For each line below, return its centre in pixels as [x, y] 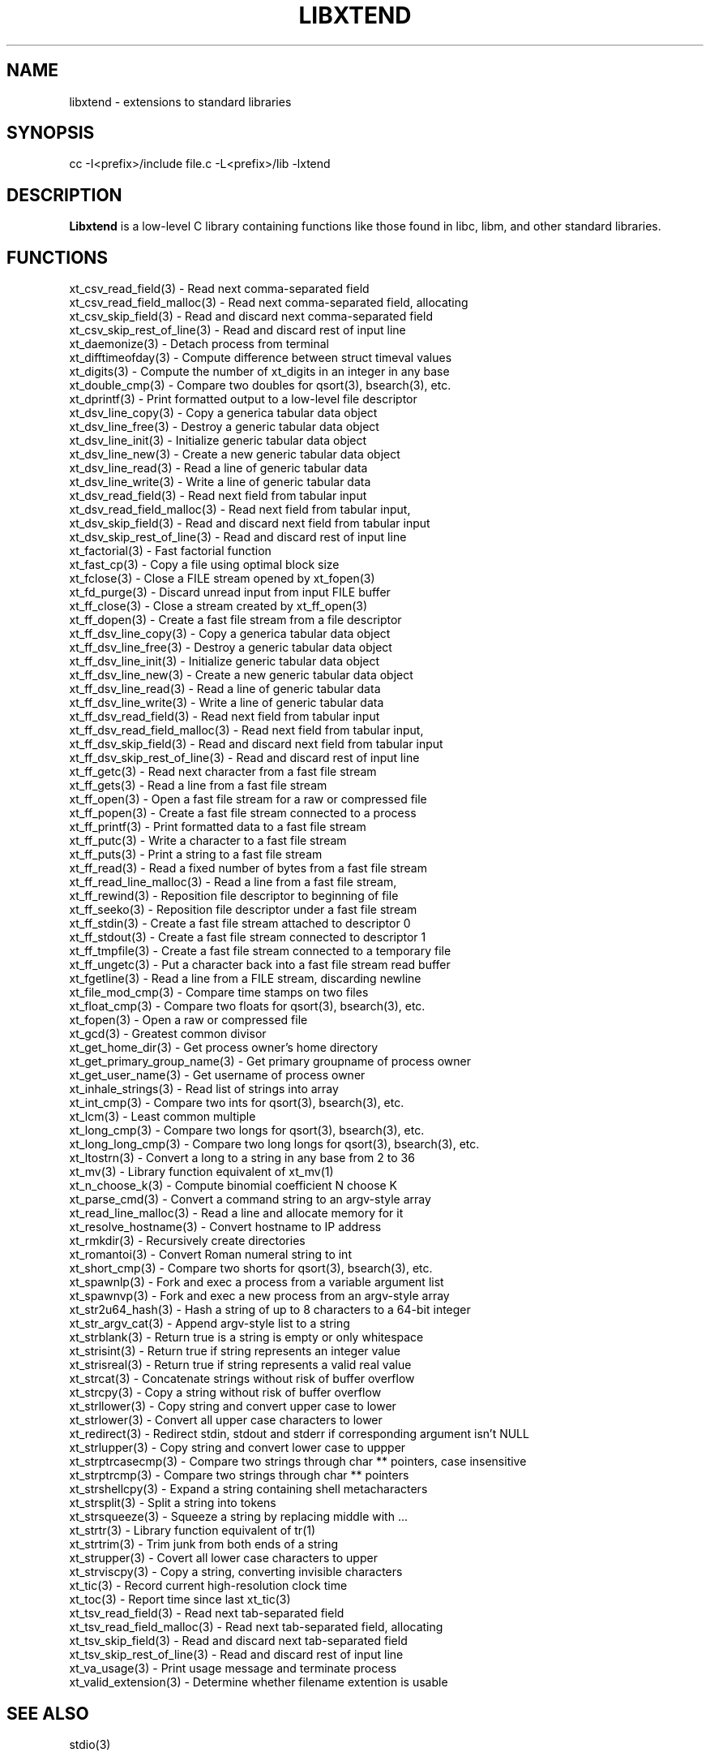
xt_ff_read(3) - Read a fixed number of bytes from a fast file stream [248, 868]
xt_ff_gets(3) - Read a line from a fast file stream [198, 786]
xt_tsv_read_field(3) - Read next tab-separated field [207, 1613]
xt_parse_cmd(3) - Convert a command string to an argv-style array [250, 1199]
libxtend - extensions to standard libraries [180, 101]
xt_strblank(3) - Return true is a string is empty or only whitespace [246, 1337]
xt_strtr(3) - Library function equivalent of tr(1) [192, 1531]
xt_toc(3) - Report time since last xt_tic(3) [180, 1600]
